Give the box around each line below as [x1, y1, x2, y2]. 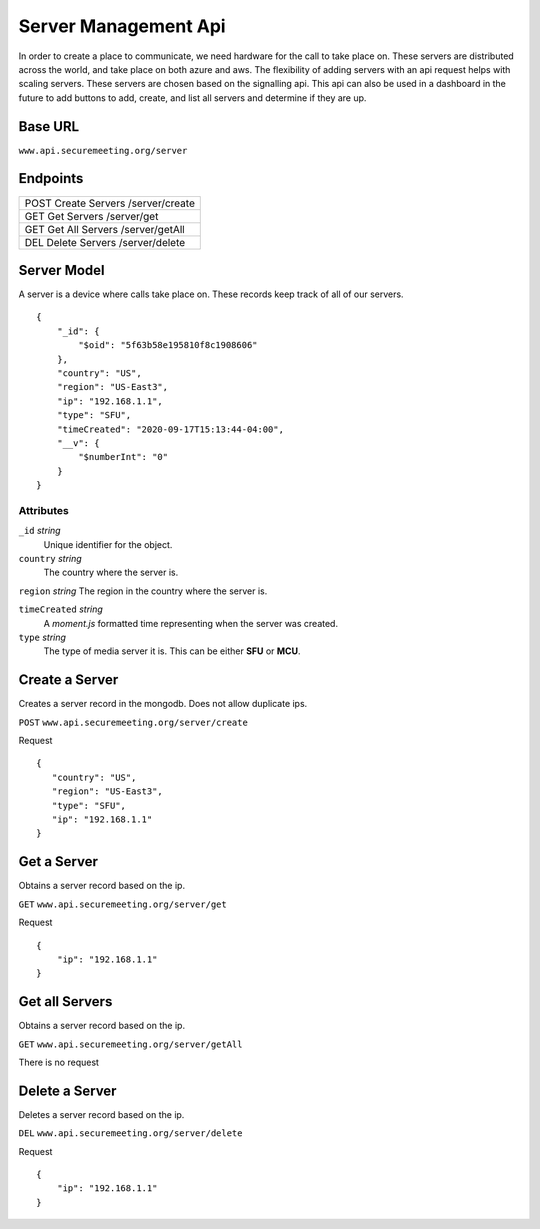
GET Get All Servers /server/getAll [24, 222, 185, 236]
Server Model [18, 261, 105, 279]
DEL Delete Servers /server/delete [24, 235, 186, 249]
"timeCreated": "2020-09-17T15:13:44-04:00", [56, 423, 285, 435]
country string [18, 553, 82, 565]
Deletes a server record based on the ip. [18, 1108, 185, 1120]
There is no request [18, 1056, 100, 1068]
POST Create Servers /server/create [24, 196, 195, 210]
